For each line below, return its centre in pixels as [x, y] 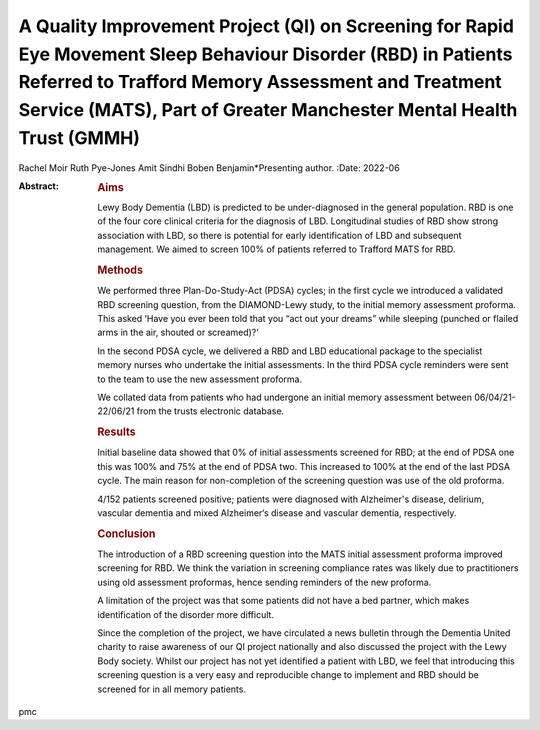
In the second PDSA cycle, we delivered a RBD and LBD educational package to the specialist [290, 351]
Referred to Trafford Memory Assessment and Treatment [260, 82]
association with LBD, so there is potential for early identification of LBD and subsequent [279, 235]
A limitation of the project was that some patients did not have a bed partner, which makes [283, 601]
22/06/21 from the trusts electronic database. [191, 411]
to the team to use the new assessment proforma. [200, 379]
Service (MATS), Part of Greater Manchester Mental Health [268, 110]
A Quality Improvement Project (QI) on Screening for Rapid [266, 26]
